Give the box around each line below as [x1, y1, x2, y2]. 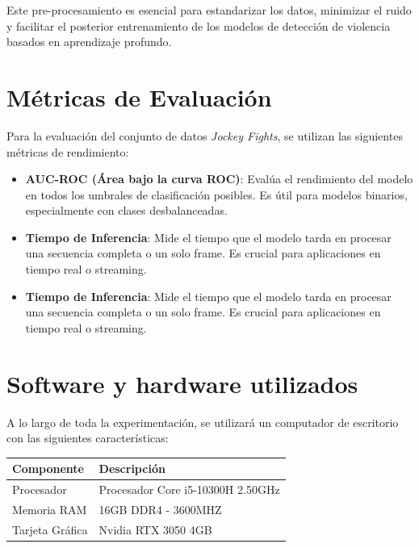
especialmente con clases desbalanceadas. [25, 202, 228, 219]
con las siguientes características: [6, 429, 169, 446]
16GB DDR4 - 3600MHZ [98, 500, 222, 517]
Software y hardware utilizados [6, 366, 358, 399]
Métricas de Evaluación [6, 80, 272, 113]
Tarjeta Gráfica [12, 521, 88, 538]
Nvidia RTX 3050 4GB [98, 521, 212, 538]
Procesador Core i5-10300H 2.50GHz [98, 481, 280, 498]
